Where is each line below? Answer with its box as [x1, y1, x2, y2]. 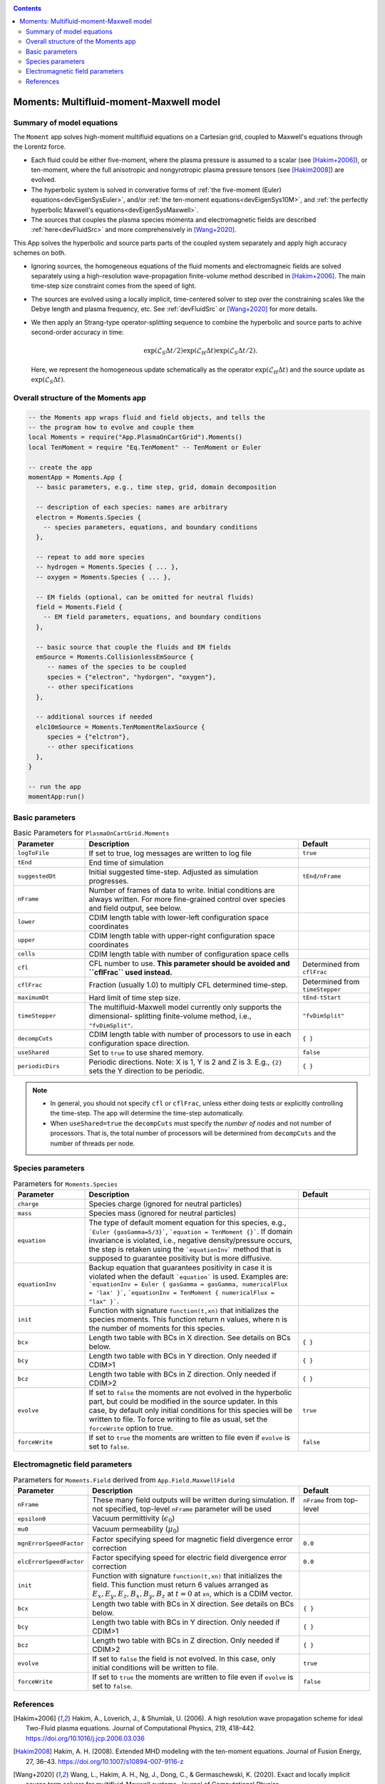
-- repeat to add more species [36, 553, 145, 562]
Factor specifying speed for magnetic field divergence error [91, 1534, 293, 1544]
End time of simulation [88, 857, 164, 867]
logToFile [17, 849, 50, 857]
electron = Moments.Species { [36, 513, 142, 521]
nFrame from [303, 1495, 342, 1505]
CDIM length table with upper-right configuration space [88, 931, 275, 941]
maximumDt [17, 994, 50, 1002]
